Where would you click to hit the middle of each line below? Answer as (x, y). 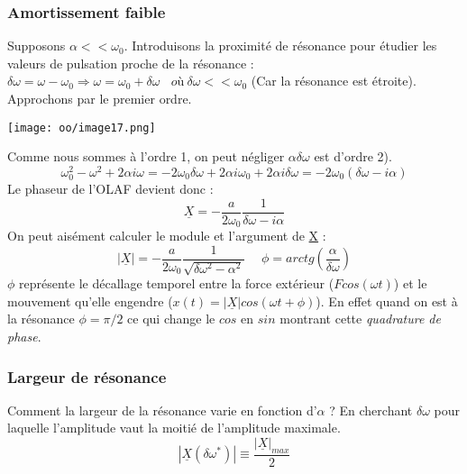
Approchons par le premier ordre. (100, 98)
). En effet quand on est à (387, 301)
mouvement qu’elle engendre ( (90, 301)
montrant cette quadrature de (360, 319)
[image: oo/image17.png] (82, 128)
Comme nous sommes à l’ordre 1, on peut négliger (146, 156)
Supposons (37, 46)
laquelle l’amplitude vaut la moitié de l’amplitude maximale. (174, 428)
